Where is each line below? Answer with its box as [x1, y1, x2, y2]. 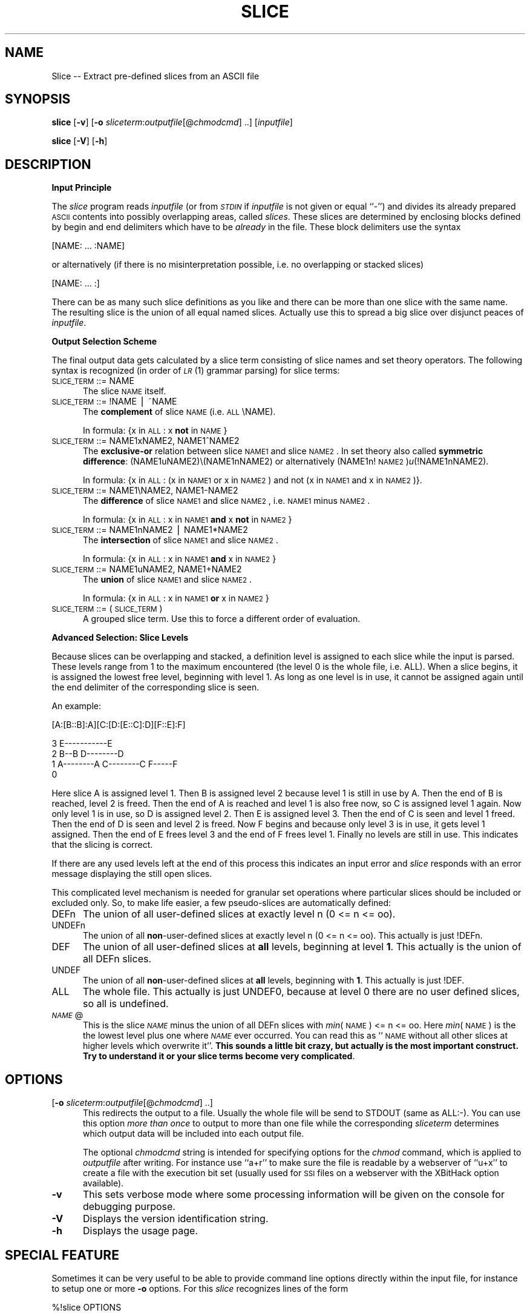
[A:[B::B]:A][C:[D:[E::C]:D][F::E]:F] [51, 719, 186, 730]
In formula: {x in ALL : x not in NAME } [83, 425, 227, 436]
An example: [51, 701, 102, 712]
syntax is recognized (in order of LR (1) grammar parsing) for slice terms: [51, 365, 340, 376]
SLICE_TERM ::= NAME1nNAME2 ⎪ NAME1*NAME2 [51, 524, 248, 535]
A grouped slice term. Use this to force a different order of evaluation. [83, 613, 361, 624]
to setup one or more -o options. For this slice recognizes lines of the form [51, 1283, 348, 1294]
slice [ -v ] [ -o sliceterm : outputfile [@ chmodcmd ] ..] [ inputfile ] [51, 117, 293, 128]
